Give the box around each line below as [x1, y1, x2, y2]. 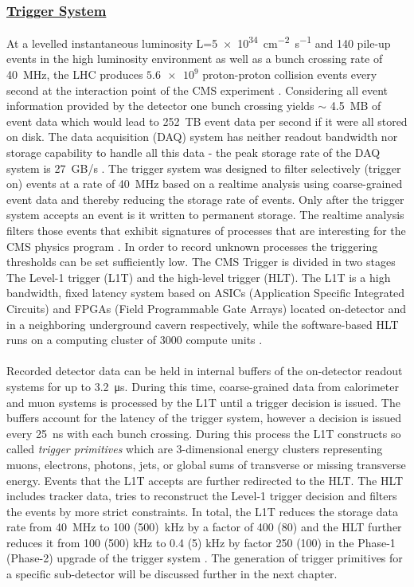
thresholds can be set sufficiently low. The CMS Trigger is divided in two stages [6, 253, 396, 270]
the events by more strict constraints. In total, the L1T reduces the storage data [6, 503, 398, 519]
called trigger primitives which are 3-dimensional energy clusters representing [6, 440, 383, 457]
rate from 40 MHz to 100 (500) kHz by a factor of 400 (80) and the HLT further [6, 519, 402, 535]
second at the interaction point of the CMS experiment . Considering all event [6, 81, 389, 98]
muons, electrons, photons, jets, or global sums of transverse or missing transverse [6, 456, 406, 472]
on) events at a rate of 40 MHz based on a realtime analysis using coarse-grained [6, 175, 403, 192]
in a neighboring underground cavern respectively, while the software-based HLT [6, 315, 399, 332]
